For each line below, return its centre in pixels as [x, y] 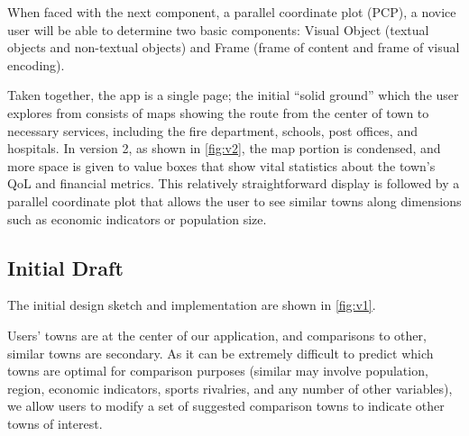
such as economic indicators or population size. [137, 218]
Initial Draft [65, 267]
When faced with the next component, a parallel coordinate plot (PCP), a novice [232, 12]
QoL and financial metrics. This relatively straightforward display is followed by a [234, 183]
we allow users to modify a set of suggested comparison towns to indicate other [226, 406]
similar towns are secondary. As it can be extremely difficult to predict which [221, 353]
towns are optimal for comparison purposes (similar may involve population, [218, 371]
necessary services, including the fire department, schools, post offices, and [212, 130]
